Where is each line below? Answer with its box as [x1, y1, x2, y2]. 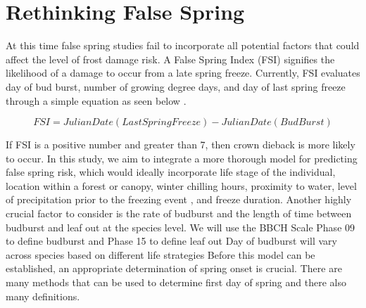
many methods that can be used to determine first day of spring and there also [6, 275, 346, 290]
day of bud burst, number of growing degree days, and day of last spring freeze [6, 79, 346, 94]
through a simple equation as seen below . [6, 93, 187, 108]
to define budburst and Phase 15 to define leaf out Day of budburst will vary [6, 233, 337, 248]
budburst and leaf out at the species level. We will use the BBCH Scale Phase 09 [6, 219, 355, 234]
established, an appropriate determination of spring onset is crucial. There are [6, 261, 342, 276]
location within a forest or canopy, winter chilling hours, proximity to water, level [6, 178, 357, 193]
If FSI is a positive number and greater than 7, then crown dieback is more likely [6, 137, 355, 152]
